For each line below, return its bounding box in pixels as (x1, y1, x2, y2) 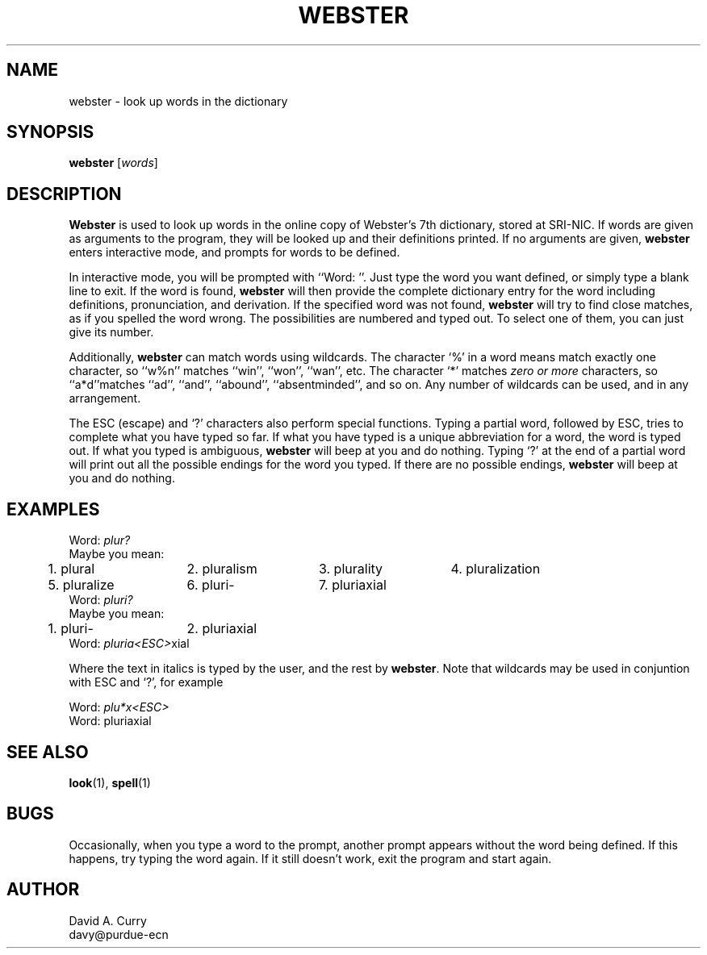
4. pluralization (450, 561, 541, 578)
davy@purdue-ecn (69, 927, 169, 941)
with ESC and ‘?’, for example (69, 675, 224, 690)
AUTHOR (6, 879, 80, 900)
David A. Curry (69, 913, 147, 928)
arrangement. (69, 391, 141, 406)
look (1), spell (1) (69, 775, 151, 790)
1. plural (48, 561, 95, 578)
